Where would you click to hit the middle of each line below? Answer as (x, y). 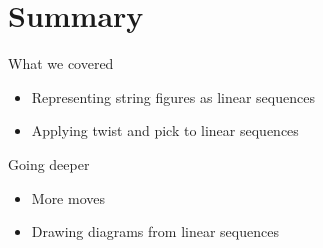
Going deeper (49, 163)
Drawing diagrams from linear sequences (155, 231)
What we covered (61, 63)
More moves (68, 197)
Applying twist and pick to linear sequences (165, 130)
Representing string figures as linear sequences (173, 96)
